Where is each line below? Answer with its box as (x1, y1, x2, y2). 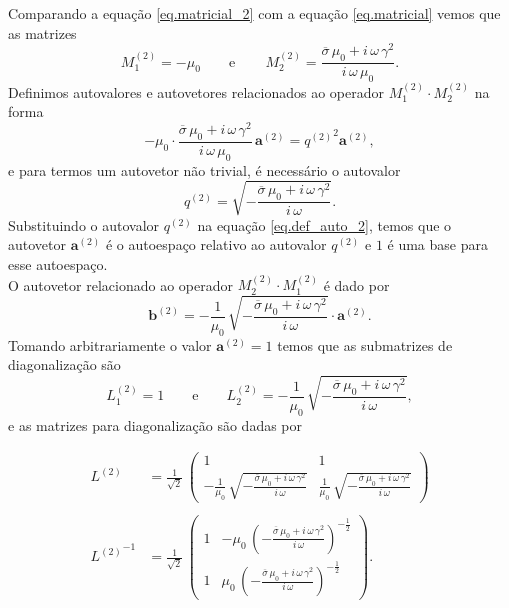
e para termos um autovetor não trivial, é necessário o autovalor (8, 159, 401, 180)
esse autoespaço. (8, 253, 108, 274)
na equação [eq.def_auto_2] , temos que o (197, 214, 452, 235)
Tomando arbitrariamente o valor (8, 334, 212, 355)
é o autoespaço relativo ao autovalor (105, 234, 327, 255)
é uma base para (387, 234, 488, 255)
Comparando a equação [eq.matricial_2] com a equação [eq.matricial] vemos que (8, 3, 501, 23)
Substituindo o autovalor (8, 214, 160, 235)
